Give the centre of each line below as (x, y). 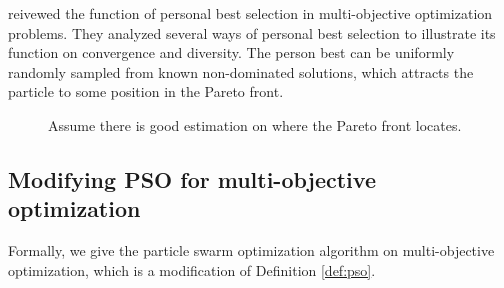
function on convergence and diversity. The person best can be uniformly (231, 52)
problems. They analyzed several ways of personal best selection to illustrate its (252, 32)
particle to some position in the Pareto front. (146, 91)
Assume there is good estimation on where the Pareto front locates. (255, 124)
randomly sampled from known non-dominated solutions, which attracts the (241, 71)
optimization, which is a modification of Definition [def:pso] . (192, 269)
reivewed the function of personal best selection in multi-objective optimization (250, 13)
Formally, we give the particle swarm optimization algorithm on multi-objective (251, 250)
